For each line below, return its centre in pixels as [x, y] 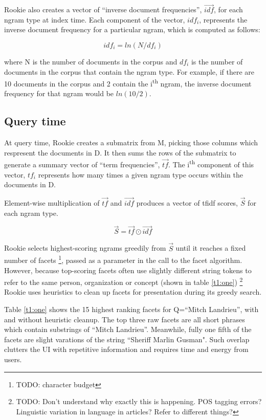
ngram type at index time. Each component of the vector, [95, 19]
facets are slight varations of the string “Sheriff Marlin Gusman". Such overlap [127, 339]
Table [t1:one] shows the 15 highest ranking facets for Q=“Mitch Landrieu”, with [131, 309]
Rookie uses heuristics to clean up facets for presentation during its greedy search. [133, 292]
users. [13, 359]
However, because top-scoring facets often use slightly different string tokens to [128, 270]
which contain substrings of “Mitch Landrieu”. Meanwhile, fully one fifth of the [128, 329]
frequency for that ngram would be [59, 93]
